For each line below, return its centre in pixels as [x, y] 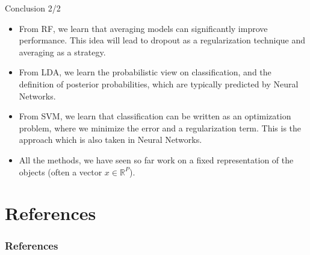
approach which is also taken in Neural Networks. [110, 140]
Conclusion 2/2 [33, 8]
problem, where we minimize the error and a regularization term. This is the [160, 127]
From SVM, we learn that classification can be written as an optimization [155, 116]
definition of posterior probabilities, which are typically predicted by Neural [159, 83]
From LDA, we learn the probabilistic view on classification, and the [145, 72]
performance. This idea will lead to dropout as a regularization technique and [162, 40]
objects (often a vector [60, 172]
